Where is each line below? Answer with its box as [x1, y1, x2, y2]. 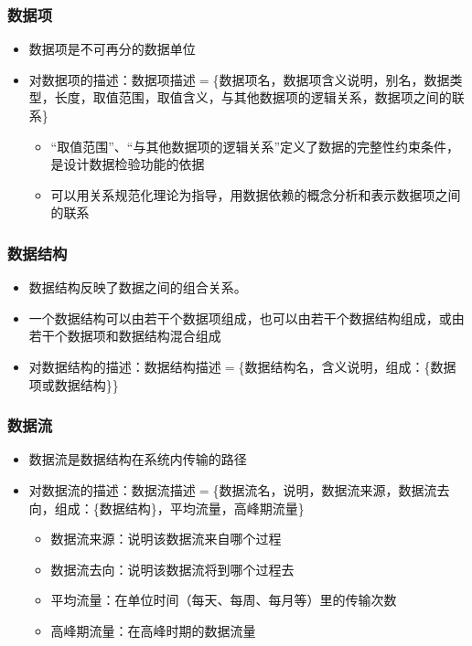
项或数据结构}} [28, 375, 119, 394]
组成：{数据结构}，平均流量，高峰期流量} [54, 498, 305, 517]
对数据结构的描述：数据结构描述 [28, 356, 221, 376]
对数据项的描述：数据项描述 [28, 69, 196, 89]
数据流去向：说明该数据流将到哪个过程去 [50, 559, 295, 578]
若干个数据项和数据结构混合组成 [28, 326, 221, 345]
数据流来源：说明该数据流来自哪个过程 [50, 529, 282, 548]
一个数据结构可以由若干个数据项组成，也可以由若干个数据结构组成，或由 [28, 308, 465, 327]
